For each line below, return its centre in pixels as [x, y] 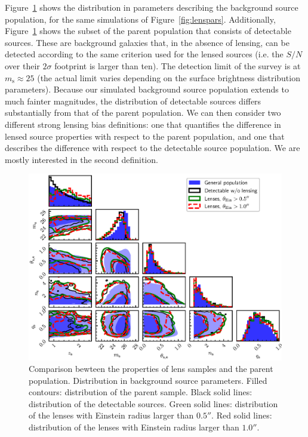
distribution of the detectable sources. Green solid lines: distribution [153, 403]
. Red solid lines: [242, 415]
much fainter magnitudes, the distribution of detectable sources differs [133, 101]
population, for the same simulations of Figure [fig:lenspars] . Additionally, [140, 19]
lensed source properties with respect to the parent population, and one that [145, 136]
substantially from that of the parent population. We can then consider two [143, 113]
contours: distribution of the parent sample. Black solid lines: [141, 392]
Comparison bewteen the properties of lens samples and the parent [151, 369]
